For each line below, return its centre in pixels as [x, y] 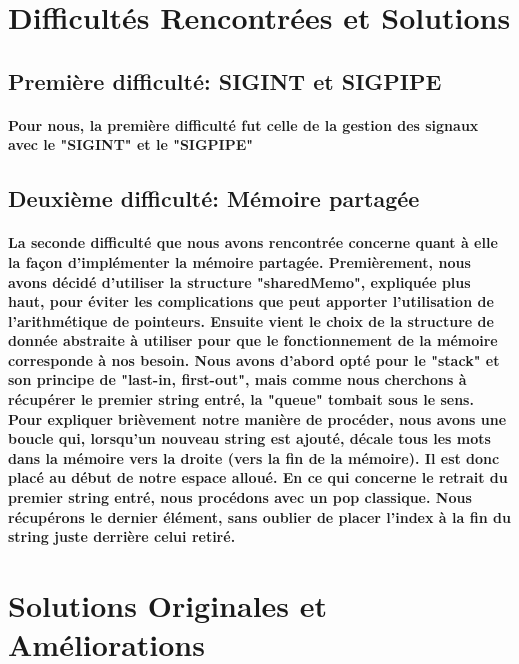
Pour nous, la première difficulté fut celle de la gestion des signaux [243, 124]
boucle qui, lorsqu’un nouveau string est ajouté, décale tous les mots [249, 438]
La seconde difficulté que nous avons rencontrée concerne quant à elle [253, 242]
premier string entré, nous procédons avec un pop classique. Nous [240, 497]
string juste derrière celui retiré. [122, 536]
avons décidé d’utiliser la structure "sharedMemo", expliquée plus [239, 281]
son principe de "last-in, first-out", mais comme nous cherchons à [237, 379]
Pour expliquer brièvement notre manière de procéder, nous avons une [257, 418]
